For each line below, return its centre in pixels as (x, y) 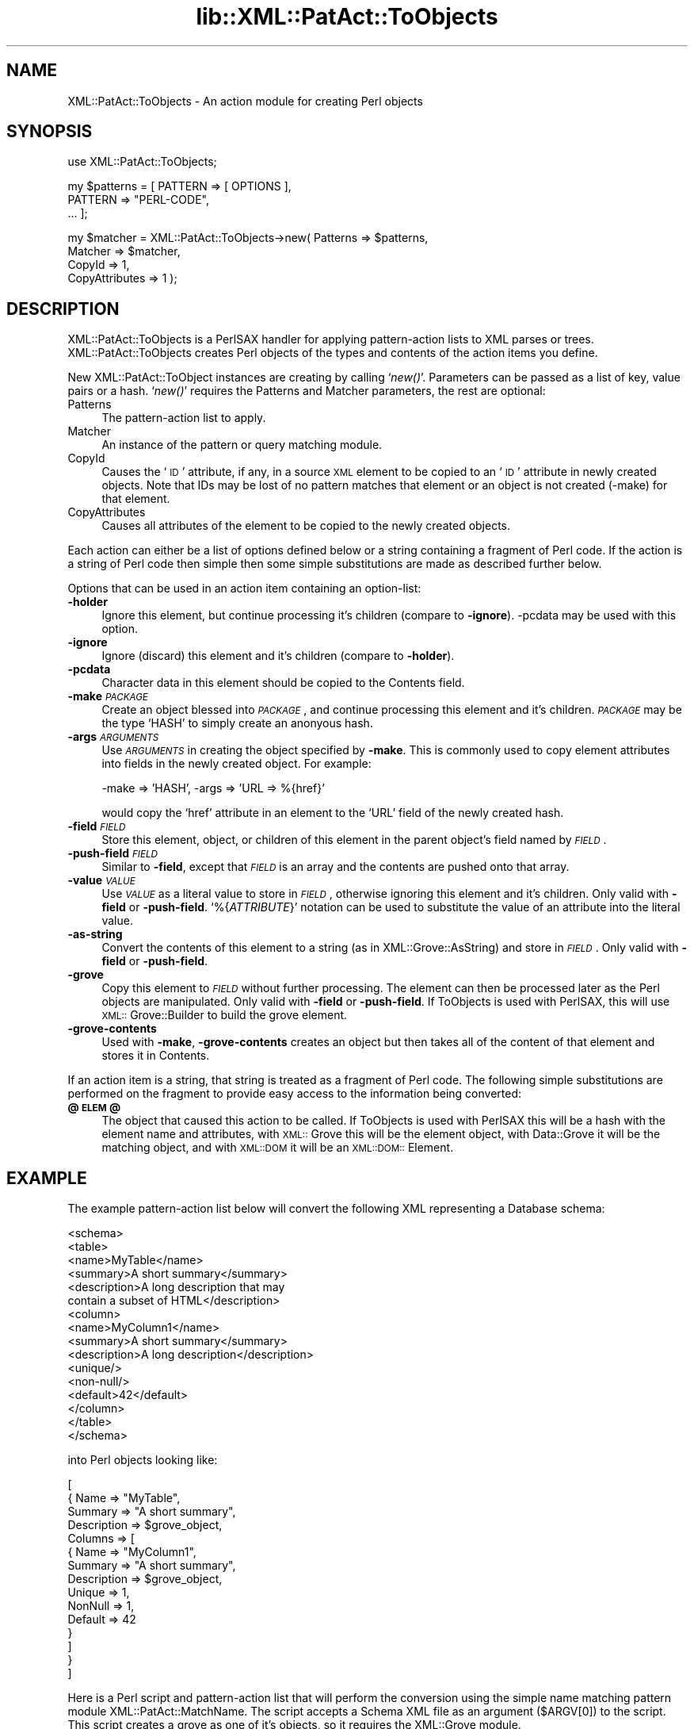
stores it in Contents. (156, 1056)
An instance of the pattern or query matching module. (242, 445)
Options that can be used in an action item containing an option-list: (244, 588)
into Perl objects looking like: (143, 1460)
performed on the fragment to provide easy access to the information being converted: (294, 1094)
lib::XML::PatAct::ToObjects (347, 17)
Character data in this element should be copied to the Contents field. (283, 683)
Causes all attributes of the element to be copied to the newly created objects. (306, 526)
